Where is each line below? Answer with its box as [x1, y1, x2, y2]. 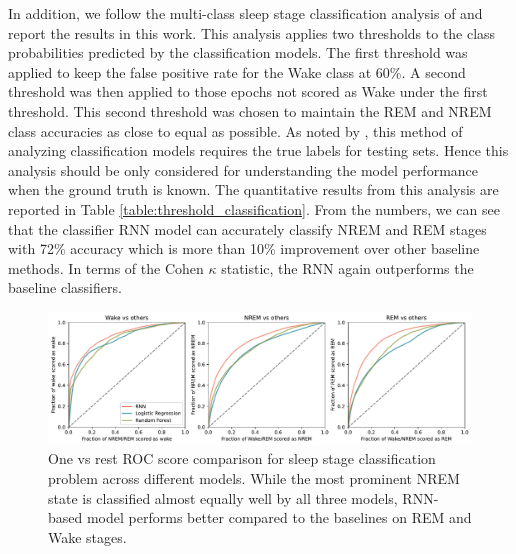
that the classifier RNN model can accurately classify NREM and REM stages [8, 218, 487, 239]
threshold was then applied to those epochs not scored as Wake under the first [8, 81, 488, 102]
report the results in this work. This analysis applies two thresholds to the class [8, 22, 496, 43]
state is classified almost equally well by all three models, [48, 487, 398, 508]
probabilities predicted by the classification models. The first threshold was [8, 42, 468, 63]
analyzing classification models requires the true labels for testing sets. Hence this [8, 140, 509, 161]
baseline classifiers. [8, 277, 122, 298]
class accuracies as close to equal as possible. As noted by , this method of [8, 120, 463, 141]
